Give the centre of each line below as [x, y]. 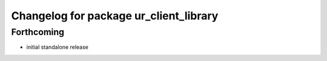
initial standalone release [58, 47]
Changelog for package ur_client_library [115, 16]
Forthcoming [38, 32]
